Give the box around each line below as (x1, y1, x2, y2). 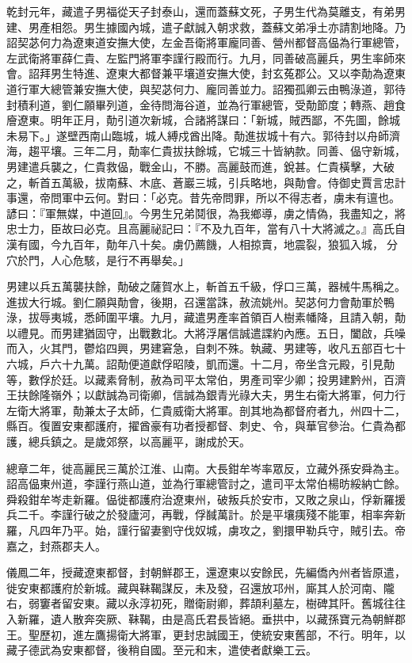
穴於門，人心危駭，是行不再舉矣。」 (6, 251, 189, 268)
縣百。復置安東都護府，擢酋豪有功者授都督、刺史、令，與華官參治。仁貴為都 (6, 417, 406, 434)
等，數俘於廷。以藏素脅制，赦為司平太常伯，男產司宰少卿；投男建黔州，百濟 (6, 371, 406, 387)
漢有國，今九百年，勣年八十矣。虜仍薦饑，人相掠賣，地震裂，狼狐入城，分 (6, 235, 398, 252)
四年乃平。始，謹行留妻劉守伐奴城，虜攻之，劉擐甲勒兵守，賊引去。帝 (39, 522, 406, 538)
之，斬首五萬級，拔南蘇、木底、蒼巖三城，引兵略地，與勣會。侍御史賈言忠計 (6, 173, 406, 190)
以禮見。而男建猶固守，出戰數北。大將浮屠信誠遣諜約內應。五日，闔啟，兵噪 (6, 324, 406, 341)
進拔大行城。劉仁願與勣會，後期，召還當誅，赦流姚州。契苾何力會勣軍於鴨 (6, 293, 395, 310)
